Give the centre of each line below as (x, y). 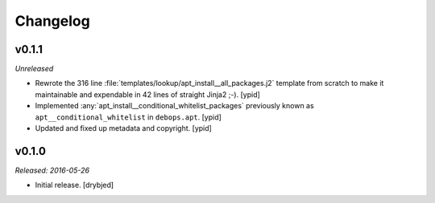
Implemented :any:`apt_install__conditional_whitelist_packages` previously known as (174, 106)
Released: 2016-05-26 (52, 170)
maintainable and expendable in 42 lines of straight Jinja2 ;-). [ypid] (148, 94)
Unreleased (34, 69)
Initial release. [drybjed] (75, 185)
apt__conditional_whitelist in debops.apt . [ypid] (128, 117)
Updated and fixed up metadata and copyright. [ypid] (124, 128)
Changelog (52, 21)
